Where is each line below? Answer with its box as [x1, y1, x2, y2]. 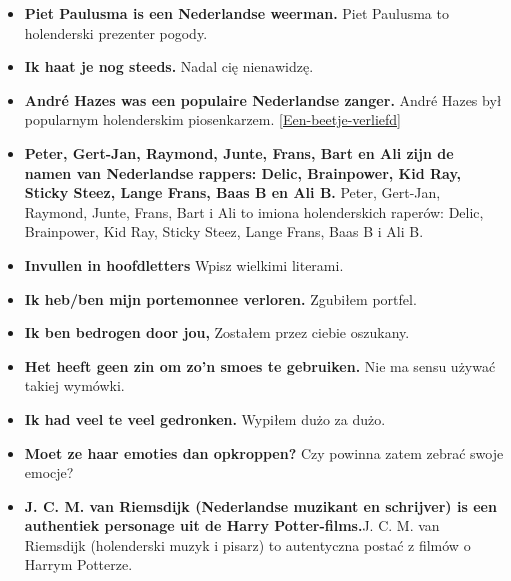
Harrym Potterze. [24, 554, 133, 575]
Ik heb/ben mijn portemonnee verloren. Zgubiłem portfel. [24, 288, 417, 309]
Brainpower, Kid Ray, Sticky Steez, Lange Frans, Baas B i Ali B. [24, 221, 424, 242]
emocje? [24, 462, 74, 483]
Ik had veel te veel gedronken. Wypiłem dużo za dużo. [24, 408, 386, 429]
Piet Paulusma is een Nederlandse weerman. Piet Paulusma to [24, 3, 449, 23]
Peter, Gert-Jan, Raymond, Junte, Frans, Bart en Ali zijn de [24, 142, 454, 163]
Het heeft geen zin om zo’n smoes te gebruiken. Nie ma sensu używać [24, 355, 496, 376]
